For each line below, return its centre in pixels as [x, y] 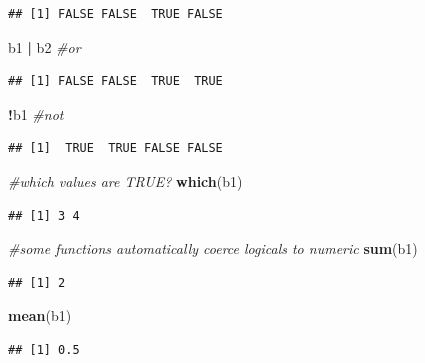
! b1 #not [36, 113]
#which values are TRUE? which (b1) [125, 180]
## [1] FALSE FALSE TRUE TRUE [115, 81]
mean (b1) [40, 315]
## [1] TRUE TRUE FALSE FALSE [115, 148]
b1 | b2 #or [44, 46]
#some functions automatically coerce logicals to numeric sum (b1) [213, 248]
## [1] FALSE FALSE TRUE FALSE [115, 14]
